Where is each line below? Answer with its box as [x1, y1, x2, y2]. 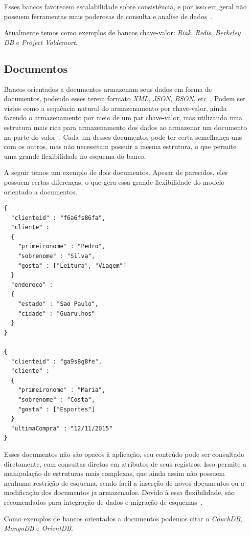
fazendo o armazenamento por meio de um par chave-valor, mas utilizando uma [4, 112, 243, 123]
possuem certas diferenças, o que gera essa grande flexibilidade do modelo [4, 176, 225, 187]
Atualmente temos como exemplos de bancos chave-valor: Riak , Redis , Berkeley [4, 27, 241, 38]
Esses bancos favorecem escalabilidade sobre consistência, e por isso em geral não [4, 1, 247, 11]
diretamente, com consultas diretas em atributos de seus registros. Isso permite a [4, 458, 247, 469]
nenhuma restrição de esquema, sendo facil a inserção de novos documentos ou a [4, 477, 245, 488]
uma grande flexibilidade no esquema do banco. [4, 150, 146, 161]
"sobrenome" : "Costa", [18, 396, 95, 403]
